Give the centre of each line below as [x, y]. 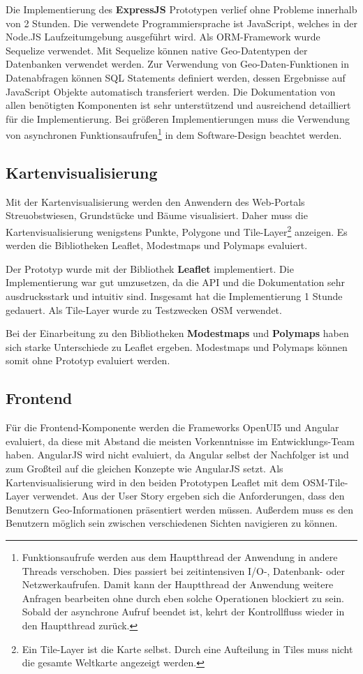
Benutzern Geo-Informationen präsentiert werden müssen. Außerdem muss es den [179, 509]
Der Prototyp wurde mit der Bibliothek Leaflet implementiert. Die [150, 268]
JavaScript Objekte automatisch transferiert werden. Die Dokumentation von [171, 91]
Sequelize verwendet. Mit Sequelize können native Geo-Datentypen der [157, 50]
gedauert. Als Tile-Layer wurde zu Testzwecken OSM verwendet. [144, 309]
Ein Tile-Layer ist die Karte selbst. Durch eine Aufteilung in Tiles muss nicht [187, 649]
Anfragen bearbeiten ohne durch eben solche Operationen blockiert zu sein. [183, 598]
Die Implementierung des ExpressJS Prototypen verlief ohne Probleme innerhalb [181, 9]
